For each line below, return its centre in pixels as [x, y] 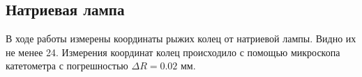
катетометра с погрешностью [67, 66]
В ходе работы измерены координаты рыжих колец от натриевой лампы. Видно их [181, 38]
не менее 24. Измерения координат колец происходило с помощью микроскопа [173, 52]
